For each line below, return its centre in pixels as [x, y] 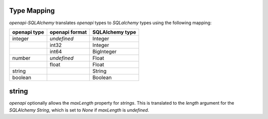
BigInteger [104, 51]
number [21, 58]
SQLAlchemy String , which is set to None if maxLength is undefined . [79, 110]
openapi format [68, 32]
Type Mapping [32, 11]
